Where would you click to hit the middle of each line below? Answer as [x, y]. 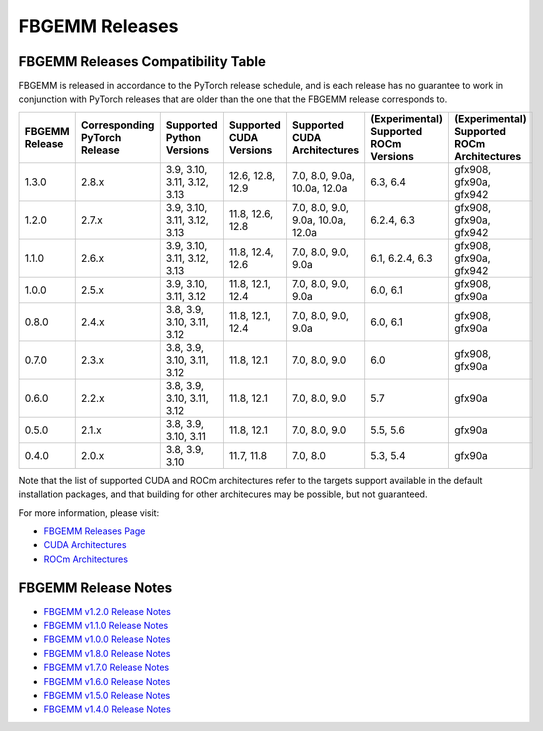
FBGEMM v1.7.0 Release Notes [106, 667]
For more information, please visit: [89, 512]
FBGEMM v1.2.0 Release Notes [107, 611]
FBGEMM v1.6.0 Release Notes [107, 681]
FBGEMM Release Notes [95, 587]
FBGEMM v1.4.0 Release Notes [107, 709]
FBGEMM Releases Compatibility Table [142, 61]
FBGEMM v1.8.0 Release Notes [107, 653]
